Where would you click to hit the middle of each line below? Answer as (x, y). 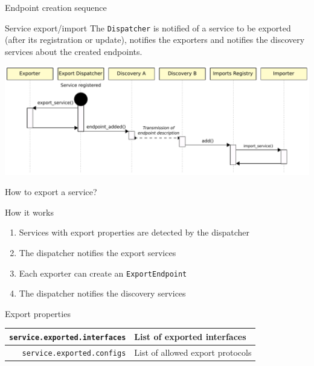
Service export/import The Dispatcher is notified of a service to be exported (148, 27)
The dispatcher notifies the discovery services (102, 293)
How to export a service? (51, 192)
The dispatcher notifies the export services (98, 252)
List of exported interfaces (190, 336)
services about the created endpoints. (74, 51)
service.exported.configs (74, 353)
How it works (29, 212)
